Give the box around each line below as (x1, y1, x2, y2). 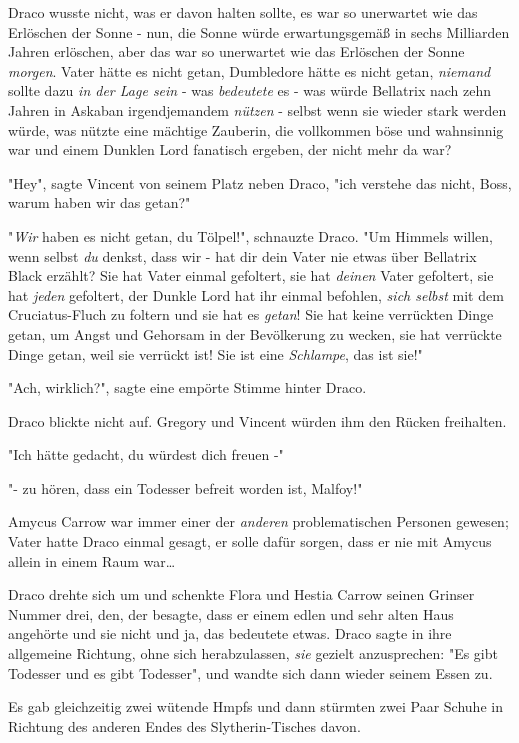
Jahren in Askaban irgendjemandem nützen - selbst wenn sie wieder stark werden (8, 99, 507, 120)
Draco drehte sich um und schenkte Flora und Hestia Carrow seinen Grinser (8, 584, 475, 605)
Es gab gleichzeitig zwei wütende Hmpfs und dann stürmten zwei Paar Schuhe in (8, 696, 503, 717)
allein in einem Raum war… (8, 550, 176, 571)
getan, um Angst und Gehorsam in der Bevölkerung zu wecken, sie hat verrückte (8, 323, 502, 344)
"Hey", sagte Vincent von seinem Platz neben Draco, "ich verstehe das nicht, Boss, (8, 172, 512, 193)
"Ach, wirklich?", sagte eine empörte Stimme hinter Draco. (8, 377, 367, 398)
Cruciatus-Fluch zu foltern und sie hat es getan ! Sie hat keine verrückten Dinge (8, 304, 494, 325)
